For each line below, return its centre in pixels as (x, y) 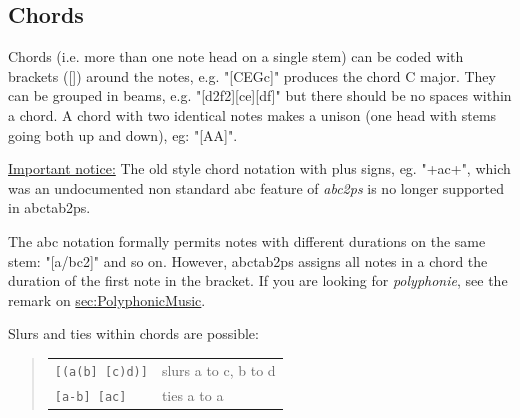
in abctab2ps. (49, 207)
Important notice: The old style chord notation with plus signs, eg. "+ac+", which (259, 168)
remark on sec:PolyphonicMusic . (107, 299)
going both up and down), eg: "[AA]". (123, 134)
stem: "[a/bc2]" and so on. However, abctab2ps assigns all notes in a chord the (248, 260)
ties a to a (192, 394)
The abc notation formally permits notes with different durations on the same (247, 240)
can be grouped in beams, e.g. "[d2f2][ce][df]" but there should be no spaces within (260, 95)
